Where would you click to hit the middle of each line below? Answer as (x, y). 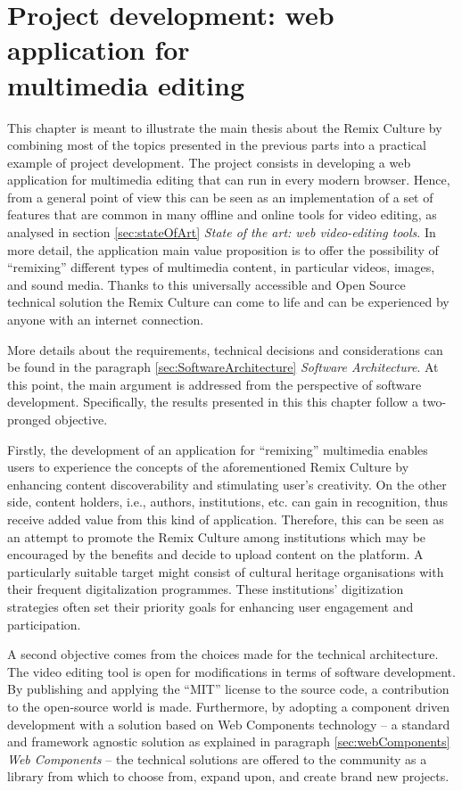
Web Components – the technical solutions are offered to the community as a (217, 758)
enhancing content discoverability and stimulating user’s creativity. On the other (227, 484)
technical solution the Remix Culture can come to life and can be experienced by (228, 302)
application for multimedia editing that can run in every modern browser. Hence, (229, 180)
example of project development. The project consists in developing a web (209, 162)
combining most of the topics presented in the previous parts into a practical (217, 145)
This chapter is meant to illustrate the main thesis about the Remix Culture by (225, 127)
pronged (29, 419)
